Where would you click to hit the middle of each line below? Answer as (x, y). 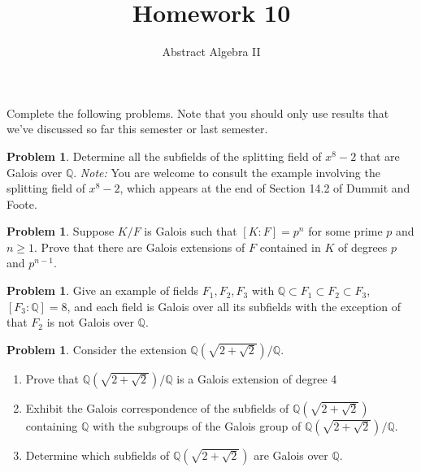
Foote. (22, 204)
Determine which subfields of (98, 455)
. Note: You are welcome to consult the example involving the (227, 172)
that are (380, 156)
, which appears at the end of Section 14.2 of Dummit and (265, 188)
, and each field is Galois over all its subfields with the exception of (234, 306)
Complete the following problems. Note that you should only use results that (198, 113)
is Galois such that (191, 231)
